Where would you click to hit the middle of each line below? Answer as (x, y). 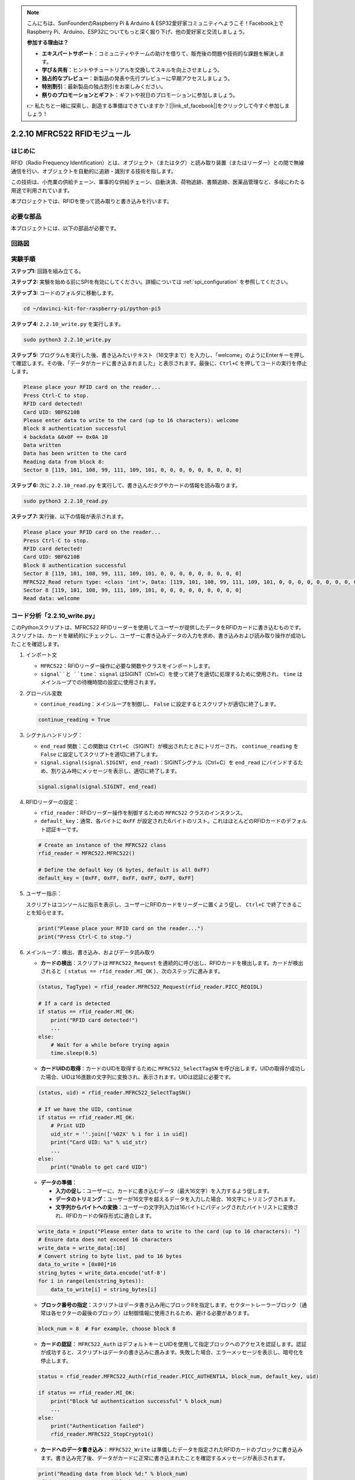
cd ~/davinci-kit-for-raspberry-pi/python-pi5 (92, 308)
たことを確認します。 (37, 644)
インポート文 (41, 655)
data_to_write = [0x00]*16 (77, 1265)
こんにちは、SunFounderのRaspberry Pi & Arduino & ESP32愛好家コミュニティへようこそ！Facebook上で (155, 23)
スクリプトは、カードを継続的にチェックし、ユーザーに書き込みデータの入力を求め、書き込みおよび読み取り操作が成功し (159, 636)
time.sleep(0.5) (74, 1053)
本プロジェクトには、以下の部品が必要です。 (65, 229)
